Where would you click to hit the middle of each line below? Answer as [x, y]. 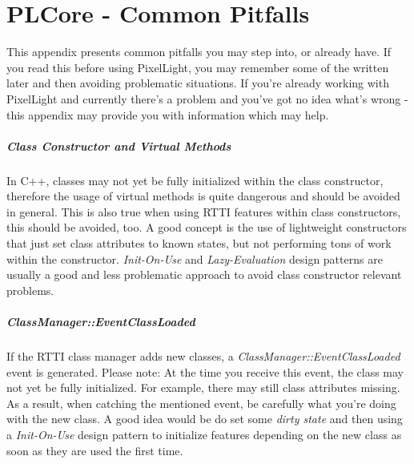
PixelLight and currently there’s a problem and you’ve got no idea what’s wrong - [207, 98]
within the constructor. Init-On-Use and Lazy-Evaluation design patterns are [195, 258]
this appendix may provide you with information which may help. [168, 114]
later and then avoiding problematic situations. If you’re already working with [198, 83]
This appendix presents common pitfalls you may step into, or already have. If [199, 52]
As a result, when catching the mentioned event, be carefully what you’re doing [201, 403]
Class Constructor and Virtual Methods [119, 145]
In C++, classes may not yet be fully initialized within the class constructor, [195, 180]
